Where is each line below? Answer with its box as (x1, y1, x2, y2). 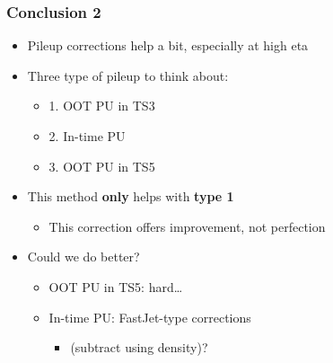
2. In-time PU (48, 127, 126, 145)
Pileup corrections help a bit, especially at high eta (27, 36, 309, 55)
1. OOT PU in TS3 (48, 96, 155, 115)
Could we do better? (27, 247, 140, 266)
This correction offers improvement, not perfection (48, 217, 326, 235)
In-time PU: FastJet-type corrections (48, 307, 251, 326)
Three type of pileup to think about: (27, 66, 229, 84)
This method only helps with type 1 (27, 187, 234, 206)
